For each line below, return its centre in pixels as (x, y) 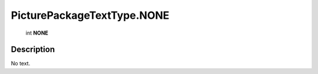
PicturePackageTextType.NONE (90, 15)
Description (33, 50)
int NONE (37, 33)
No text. (21, 63)
